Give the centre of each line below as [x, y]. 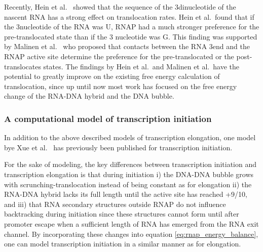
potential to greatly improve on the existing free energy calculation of [112, 76]
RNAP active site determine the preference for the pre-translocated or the [119, 56]
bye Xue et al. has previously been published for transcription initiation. [118, 147]
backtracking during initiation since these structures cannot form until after [122, 214]
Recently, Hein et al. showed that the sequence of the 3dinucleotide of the [120, 7]
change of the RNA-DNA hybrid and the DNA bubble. [89, 96]
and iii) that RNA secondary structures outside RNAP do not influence [115, 204]
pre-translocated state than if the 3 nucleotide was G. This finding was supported [131, 36]
